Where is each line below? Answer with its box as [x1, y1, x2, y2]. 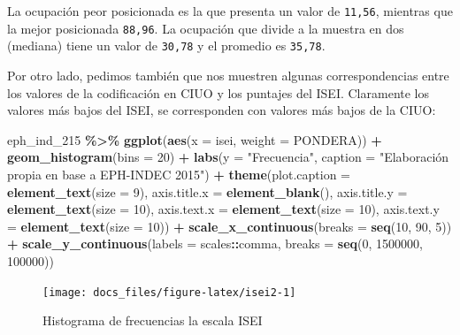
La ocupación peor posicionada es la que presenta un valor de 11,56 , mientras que [7, 2, 453, 19]
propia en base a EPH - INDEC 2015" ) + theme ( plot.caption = [7, 164, 350, 183]
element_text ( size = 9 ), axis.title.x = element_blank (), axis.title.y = [7, 182, 408, 201]
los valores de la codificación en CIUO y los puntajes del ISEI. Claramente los [7, 83, 430, 102]
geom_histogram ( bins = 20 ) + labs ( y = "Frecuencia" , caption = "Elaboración [7, 148, 449, 166]
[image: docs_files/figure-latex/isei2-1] [42, 286, 296, 299]
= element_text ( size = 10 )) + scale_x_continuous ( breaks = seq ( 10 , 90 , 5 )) [7, 217, 452, 235]
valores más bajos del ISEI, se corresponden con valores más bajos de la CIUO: [7, 101, 436, 119]
